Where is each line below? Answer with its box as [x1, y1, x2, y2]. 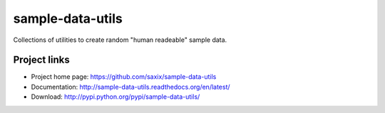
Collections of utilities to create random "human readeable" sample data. [13, 36, 227, 44]
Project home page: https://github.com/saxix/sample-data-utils [31, 72, 217, 81]
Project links [13, 54, 71, 66]
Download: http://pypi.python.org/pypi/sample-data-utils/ [31, 92, 200, 101]
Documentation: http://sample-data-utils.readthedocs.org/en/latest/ [31, 82, 231, 91]
